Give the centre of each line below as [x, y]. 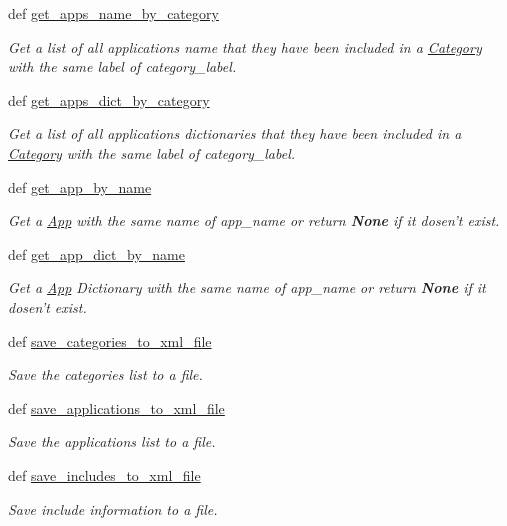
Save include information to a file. [113, 508]
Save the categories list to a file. [105, 374]
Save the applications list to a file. [112, 441]
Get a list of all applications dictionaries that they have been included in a [235, 133]
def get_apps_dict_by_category [109, 99]
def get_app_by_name [80, 186]
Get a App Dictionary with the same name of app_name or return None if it [247, 287]
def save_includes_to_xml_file [104, 474]
